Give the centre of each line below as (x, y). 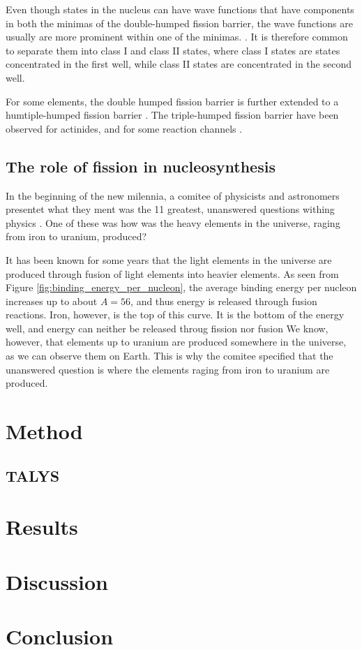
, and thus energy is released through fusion (224, 301)
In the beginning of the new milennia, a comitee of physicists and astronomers (173, 195)
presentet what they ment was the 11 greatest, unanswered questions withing (170, 209)
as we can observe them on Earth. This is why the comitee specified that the (169, 356)
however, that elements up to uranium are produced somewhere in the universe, (176, 342)
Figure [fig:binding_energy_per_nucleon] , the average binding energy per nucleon (181, 287)
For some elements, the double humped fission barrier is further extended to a (172, 101)
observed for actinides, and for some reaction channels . (124, 128)
